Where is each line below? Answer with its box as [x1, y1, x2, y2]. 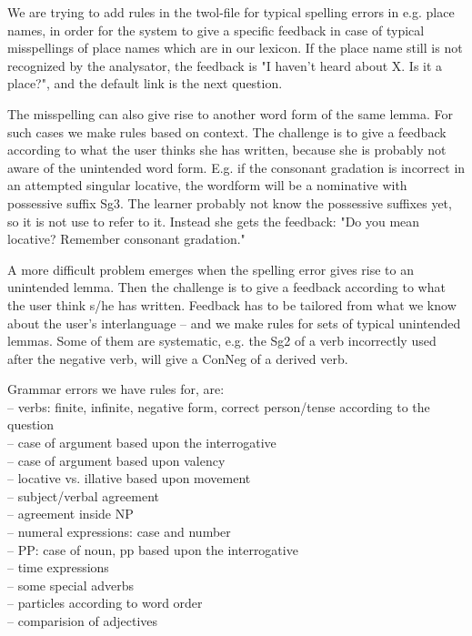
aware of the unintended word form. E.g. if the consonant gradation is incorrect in [7, 157, 466, 177]
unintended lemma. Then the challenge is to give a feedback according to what [7, 278, 446, 297]
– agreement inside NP [7, 504, 134, 523]
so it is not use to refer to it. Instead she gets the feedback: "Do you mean [7, 211, 420, 230]
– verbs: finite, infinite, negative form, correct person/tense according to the [7, 397, 430, 416]
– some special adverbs [7, 575, 135, 594]
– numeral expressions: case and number [7, 522, 231, 541]
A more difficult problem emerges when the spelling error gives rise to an [7, 259, 414, 278]
